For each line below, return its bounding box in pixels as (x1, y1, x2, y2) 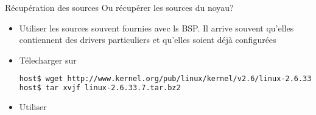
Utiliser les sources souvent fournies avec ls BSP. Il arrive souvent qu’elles (19, 21, 294, 34)
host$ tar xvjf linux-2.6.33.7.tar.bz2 (19, 84, 181, 93)
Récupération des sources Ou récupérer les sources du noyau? (5, 1, 234, 13)
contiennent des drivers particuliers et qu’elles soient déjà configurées (19, 33, 276, 46)
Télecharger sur (19, 53, 77, 66)
